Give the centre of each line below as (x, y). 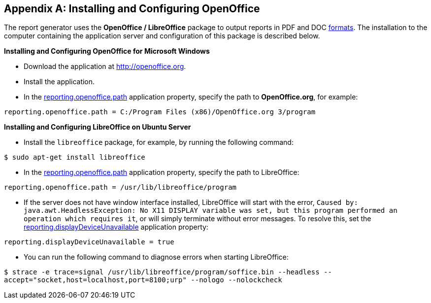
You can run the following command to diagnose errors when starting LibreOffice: (156, 257)
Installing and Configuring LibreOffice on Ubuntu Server (98, 127)
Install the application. (59, 82)
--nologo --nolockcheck (236, 280)
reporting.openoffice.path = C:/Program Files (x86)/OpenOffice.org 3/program (160, 112)
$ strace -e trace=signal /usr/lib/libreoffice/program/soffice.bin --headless (162, 272)
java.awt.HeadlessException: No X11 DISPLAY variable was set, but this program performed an (211, 211)
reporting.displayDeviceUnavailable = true (89, 242)
